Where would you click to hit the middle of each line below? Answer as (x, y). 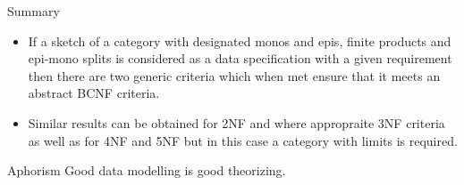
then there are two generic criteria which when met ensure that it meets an (234, 75)
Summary (34, 11)
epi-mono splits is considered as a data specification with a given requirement (240, 58)
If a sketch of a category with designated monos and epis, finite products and (240, 40)
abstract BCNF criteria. (94, 93)
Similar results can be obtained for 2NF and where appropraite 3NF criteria (236, 122)
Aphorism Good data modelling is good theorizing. (147, 170)
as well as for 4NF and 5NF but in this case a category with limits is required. (243, 140)
